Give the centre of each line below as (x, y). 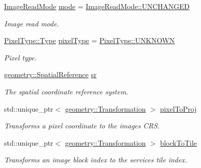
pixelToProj (178, 108)
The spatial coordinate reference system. (66, 91)
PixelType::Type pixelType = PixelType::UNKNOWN (90, 40)
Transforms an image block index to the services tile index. (96, 160)
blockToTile (178, 142)
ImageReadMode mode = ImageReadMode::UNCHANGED (97, 6)
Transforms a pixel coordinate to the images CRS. (82, 126)
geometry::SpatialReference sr (50, 74)
